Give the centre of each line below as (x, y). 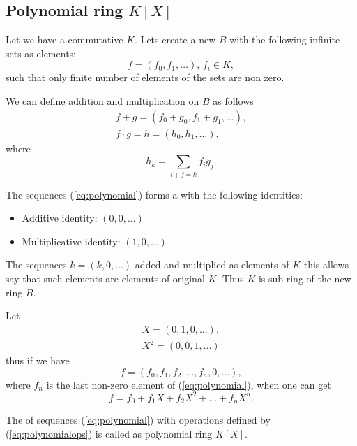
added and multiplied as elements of (212, 265)
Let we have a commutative (64, 39)
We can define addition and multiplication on (102, 100)
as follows (233, 100)
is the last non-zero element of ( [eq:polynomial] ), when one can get (189, 384)
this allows (326, 265)
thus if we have (38, 360)
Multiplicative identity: (71, 241)
